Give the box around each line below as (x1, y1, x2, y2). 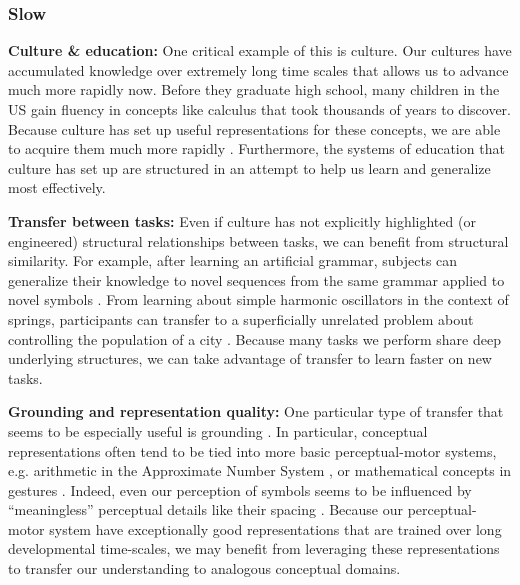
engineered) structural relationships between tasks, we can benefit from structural (8, 230, 509, 251)
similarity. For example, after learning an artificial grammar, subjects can (8, 250, 458, 271)
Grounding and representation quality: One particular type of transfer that (8, 401, 504, 422)
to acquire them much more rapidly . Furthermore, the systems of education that (8, 138, 505, 159)
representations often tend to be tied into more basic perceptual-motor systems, (8, 440, 497, 461)
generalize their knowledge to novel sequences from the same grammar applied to (8, 269, 505, 290)
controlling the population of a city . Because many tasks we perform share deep (8, 328, 501, 349)
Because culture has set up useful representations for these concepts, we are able (8, 118, 501, 139)
